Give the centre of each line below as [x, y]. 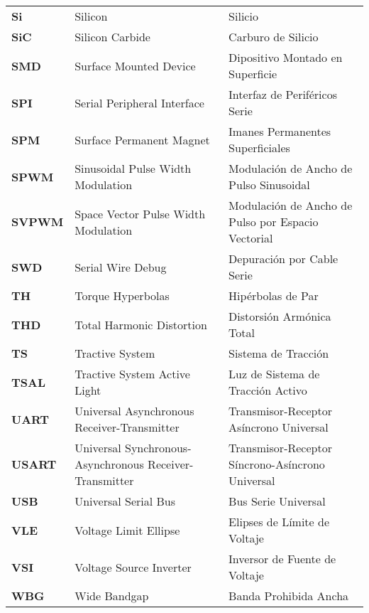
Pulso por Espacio [274, 222]
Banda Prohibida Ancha [289, 596]
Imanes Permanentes [280, 131]
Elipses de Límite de [279, 522]
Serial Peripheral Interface [139, 102]
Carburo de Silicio [274, 37]
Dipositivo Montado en [286, 57]
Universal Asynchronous [134, 411]
